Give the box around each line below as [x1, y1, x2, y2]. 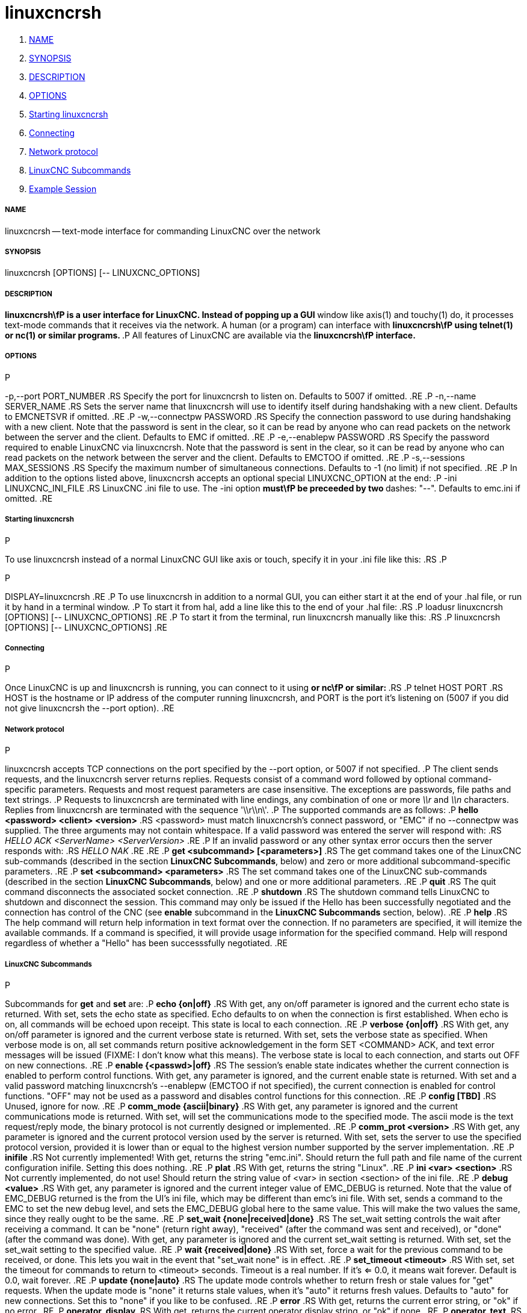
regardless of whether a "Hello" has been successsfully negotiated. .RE [5, 938, 288, 949]
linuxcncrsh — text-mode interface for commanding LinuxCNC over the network [5, 225, 321, 236]
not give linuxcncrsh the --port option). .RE [5, 703, 174, 714]
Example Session [29, 183, 97, 194]
